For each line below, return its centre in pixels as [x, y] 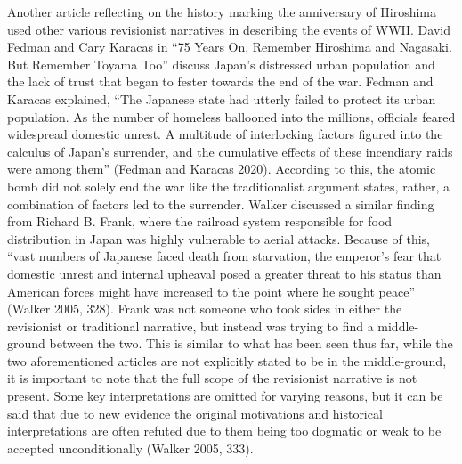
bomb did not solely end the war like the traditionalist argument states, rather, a [229, 186]
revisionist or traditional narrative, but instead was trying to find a [190, 326]
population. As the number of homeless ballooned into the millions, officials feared [231, 116]
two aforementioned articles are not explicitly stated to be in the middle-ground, [227, 360]
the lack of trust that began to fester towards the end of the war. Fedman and [220, 81]
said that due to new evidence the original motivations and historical [195, 413]
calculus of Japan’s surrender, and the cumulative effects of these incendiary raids [230, 151]
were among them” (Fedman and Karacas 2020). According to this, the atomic [222, 169]
